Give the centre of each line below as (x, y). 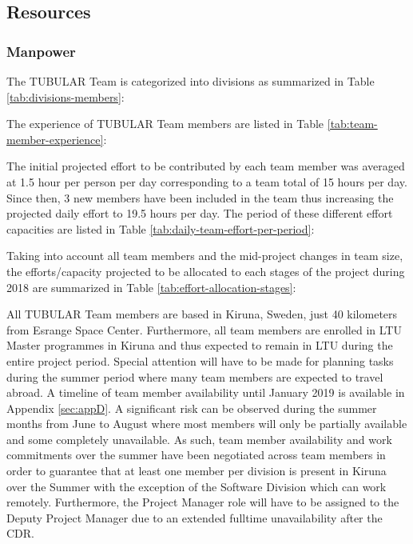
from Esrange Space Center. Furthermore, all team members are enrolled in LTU (204, 329)
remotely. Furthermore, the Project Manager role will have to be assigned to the (203, 502)
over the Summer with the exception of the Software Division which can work (197, 486)
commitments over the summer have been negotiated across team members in (196, 455)
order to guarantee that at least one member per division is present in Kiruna (197, 471)
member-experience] (55, 139)
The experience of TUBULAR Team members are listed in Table (165, 124)
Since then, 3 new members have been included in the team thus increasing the (200, 197)
